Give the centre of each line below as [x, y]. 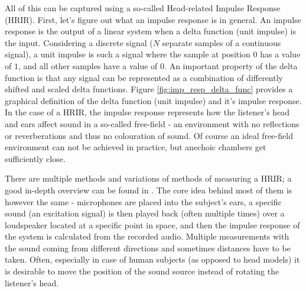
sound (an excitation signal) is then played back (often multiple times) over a [145, 213]
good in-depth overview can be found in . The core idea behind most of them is [149, 190]
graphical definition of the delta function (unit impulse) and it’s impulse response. [153, 100]
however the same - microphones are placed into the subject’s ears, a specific [143, 201]
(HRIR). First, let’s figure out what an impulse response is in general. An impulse [153, 19]
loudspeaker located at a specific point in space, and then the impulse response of [152, 224]
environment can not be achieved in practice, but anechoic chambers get [136, 147]
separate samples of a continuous [222, 42]
